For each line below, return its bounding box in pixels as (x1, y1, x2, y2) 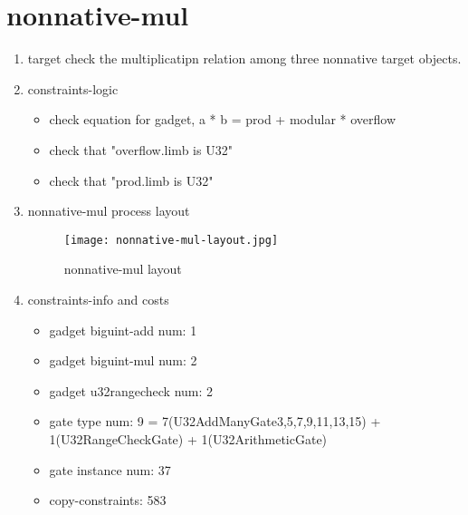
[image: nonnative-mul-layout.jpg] (63, 233, 279, 247)
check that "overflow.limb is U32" (49, 140, 233, 159)
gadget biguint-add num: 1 (49, 320, 197, 339)
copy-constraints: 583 (49, 491, 167, 510)
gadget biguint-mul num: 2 (49, 351, 197, 370)
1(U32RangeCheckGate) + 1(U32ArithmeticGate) (49, 429, 328, 448)
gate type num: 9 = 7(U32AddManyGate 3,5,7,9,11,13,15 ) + (49, 412, 381, 431)
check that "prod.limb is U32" (49, 170, 214, 189)
